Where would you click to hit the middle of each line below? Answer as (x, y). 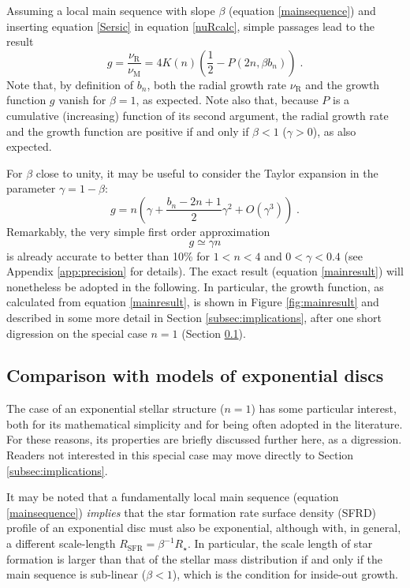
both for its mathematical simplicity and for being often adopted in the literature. (205, 423)
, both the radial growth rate (217, 84)
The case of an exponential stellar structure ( (116, 408)
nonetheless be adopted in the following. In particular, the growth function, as (195, 286)
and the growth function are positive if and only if (128, 131)
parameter (31, 188)
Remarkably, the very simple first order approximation (138, 231)
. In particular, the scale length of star (280, 543)
